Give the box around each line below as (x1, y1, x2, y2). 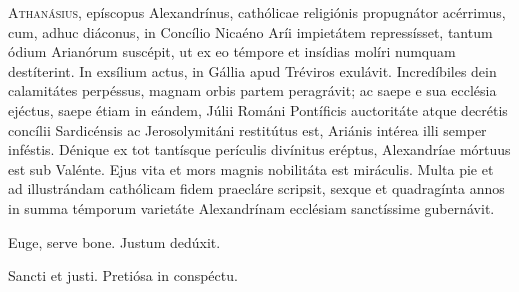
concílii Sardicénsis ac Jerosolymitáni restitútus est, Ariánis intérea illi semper (8, 119, 487, 140)
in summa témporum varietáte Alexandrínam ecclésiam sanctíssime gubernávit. (8, 197, 495, 218)
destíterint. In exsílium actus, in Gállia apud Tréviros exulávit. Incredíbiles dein (8, 60, 497, 81)
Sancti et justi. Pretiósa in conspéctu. (8, 265, 238, 286)
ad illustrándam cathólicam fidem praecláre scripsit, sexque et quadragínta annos (8, 178, 505, 199)
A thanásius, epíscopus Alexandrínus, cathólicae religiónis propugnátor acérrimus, (8, 2, 506, 22)
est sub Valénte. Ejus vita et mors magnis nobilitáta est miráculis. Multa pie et (8, 158, 494, 179)
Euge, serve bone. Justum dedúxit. (8, 231, 221, 252)
